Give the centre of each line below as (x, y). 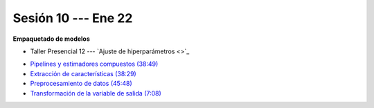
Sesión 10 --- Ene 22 (73, 18)
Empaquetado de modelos (51, 39)
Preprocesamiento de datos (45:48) (81, 84)
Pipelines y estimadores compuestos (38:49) (94, 64)
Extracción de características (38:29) (83, 73)
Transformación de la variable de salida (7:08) (96, 93)
